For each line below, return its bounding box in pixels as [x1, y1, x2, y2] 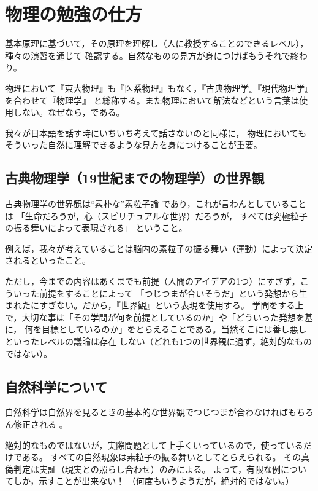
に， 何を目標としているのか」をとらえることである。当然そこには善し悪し [5, 323, 307, 336]
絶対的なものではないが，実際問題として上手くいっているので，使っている [5, 438, 303, 451]
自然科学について [5, 377, 108, 396]
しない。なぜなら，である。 [13, 106, 125, 119]
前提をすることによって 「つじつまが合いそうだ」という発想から [39, 286, 299, 299]
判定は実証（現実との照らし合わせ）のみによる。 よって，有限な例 [13, 462, 281, 475]
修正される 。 [13, 418, 68, 430]
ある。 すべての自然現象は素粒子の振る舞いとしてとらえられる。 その [21, 450, 301, 463]
